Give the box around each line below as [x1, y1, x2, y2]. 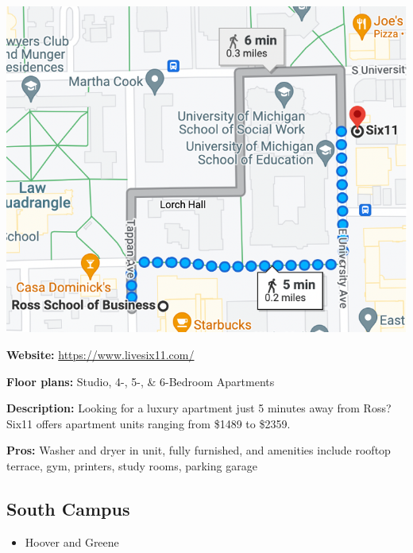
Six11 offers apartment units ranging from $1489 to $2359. [6, 415, 291, 431]
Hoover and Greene [25, 533, 119, 550]
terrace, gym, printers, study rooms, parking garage [6, 458, 257, 474]
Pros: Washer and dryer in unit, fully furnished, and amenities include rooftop [6, 442, 391, 458]
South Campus [6, 497, 130, 521]
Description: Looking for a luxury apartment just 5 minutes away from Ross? [6, 400, 392, 416]
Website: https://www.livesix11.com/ [6, 346, 195, 363]
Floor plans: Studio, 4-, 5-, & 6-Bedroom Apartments [6, 373, 275, 389]
